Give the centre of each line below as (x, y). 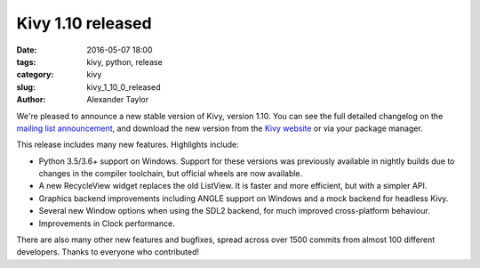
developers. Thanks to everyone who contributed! (108, 252)
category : (35, 75)
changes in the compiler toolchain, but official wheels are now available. (171, 174)
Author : (31, 100)
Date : (27, 50)
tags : (26, 61)
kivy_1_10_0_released (124, 87)
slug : (26, 87)
